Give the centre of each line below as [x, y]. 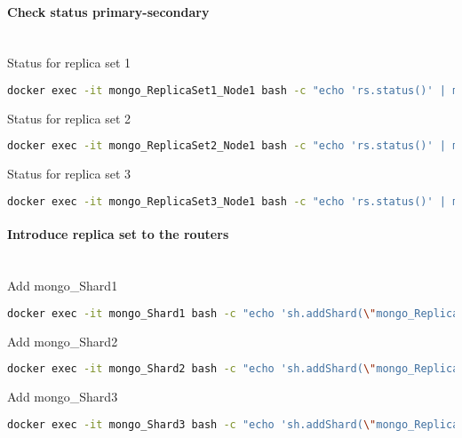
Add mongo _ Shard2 [63, 341]
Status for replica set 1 [69, 63]
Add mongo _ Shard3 [63, 397]
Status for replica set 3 [69, 174]
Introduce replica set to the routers [118, 234]
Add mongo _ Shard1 [63, 286]
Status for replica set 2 [69, 118]
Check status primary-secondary [108, 11]
